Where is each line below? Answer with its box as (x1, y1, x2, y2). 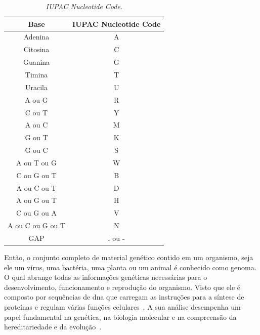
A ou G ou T (16, 195, 57, 205)
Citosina (23, 44, 50, 55)
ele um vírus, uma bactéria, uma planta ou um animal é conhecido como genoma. (4, 262, 256, 272)
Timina (25, 69, 48, 79)
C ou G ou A (16, 207, 57, 218)
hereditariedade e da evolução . (4, 321, 102, 332)
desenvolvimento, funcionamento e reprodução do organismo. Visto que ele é (4, 281, 240, 292)
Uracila (25, 81, 48, 92)
